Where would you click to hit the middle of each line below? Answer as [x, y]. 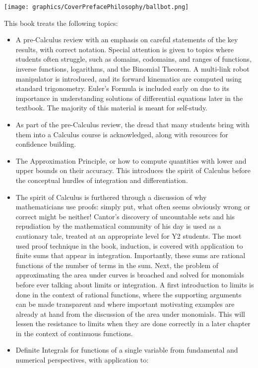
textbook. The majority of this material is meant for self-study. [112, 108]
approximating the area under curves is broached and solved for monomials [130, 275]
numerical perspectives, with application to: [82, 360]
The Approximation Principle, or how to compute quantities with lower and [131, 160]
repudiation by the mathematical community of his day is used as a [118, 226]
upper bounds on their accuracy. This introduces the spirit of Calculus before [133, 170]
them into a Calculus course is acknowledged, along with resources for [122, 134]
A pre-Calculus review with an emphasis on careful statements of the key [127, 40]
